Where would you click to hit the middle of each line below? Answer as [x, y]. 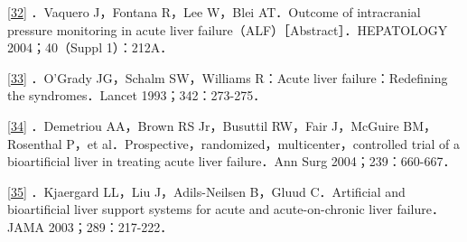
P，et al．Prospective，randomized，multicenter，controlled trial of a [263, 143]
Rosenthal [35, 143]
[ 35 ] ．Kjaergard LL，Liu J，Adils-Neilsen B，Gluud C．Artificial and [206, 191]
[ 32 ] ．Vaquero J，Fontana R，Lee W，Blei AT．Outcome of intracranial [214, 12]
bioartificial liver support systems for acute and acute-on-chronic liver [200, 209]
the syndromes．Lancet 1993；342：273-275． [137, 95]
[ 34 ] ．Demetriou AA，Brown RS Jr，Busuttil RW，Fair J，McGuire [203, 125]
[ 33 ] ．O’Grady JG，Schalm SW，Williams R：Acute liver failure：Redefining [228, 77]
